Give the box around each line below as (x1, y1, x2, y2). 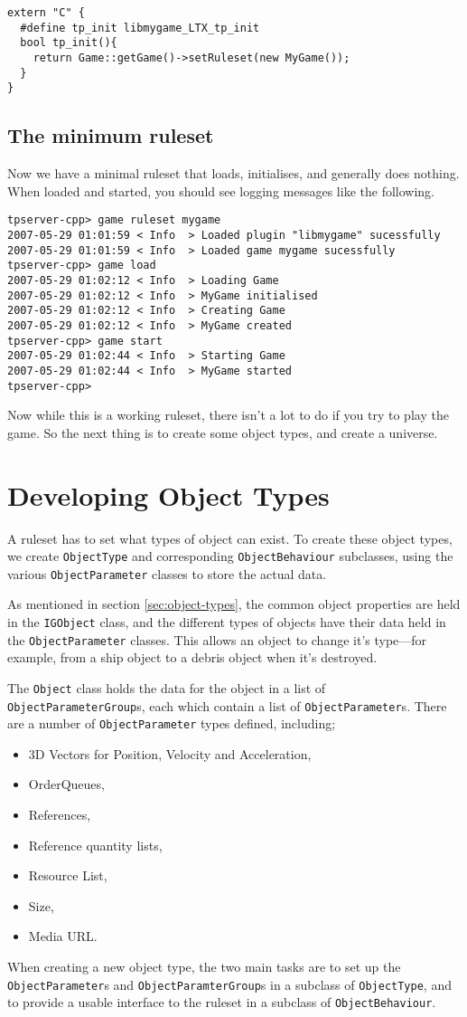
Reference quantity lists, (28, 835, 163, 854)
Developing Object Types (7, 476, 330, 513)
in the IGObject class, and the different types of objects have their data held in (7, 613, 446, 632)
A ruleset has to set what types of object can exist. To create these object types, (7, 528, 453, 547)
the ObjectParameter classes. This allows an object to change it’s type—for (7, 630, 427, 649)
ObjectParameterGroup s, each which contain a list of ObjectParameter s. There (7, 696, 447, 715)
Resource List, (28, 866, 107, 885)
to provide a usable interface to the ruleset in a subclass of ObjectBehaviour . (7, 993, 436, 1012)
